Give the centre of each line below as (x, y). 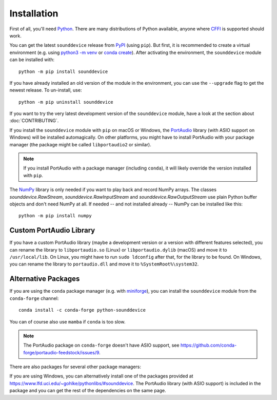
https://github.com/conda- (209, 345)
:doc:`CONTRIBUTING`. (34, 121)
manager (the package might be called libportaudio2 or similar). (80, 144)
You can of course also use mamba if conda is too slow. (67, 321)
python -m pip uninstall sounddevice (66, 102)
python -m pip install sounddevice (63, 71)
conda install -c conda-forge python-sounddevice (82, 310)
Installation (34, 13)
